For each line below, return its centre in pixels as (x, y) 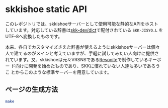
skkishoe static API (46, 9)
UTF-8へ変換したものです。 (34, 36)
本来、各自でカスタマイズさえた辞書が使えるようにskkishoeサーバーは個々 (82, 47)
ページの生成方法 (32, 90)
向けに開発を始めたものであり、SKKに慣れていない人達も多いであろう (88, 66)
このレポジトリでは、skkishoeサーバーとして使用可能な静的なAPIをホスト (82, 24)
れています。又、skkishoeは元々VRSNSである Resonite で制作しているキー (81, 59)
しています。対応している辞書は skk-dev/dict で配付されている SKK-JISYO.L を (84, 30)
